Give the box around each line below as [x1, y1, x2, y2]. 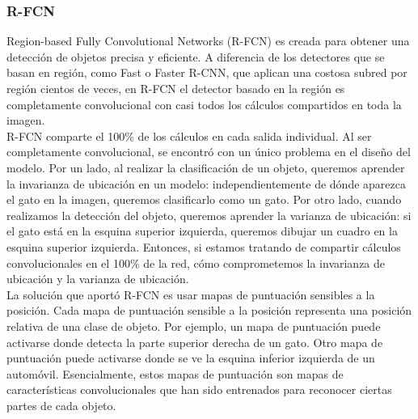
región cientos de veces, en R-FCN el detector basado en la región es [6, 80, 345, 96]
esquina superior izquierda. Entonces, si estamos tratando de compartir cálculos [6, 238, 401, 255]
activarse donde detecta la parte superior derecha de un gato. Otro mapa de [6, 333, 383, 350]
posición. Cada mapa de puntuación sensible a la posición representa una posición [6, 302, 412, 319]
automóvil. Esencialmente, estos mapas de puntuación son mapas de [6, 365, 344, 382]
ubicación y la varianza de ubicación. [6, 270, 189, 287]
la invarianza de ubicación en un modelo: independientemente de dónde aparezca [6, 175, 406, 192]
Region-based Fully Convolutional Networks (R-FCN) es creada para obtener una [6, 32, 410, 49]
